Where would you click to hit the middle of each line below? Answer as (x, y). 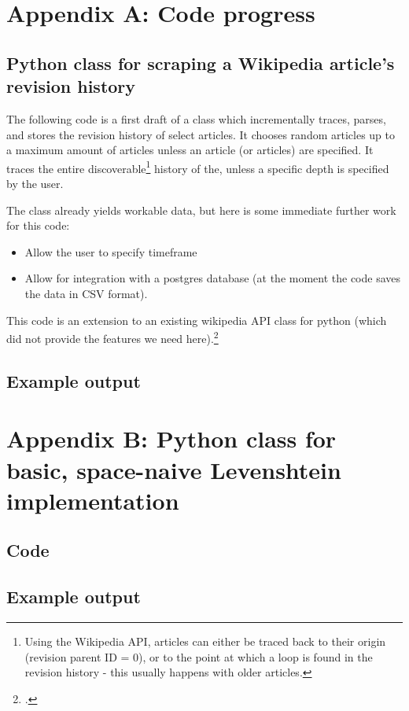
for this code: (38, 225)
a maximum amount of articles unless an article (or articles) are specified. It (190, 150)
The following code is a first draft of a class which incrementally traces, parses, (196, 118)
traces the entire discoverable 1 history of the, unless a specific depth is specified (198, 167)
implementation (93, 500)
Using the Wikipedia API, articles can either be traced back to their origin (205, 641)
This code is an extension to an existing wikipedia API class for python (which (197, 320)
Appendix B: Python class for (171, 438)
